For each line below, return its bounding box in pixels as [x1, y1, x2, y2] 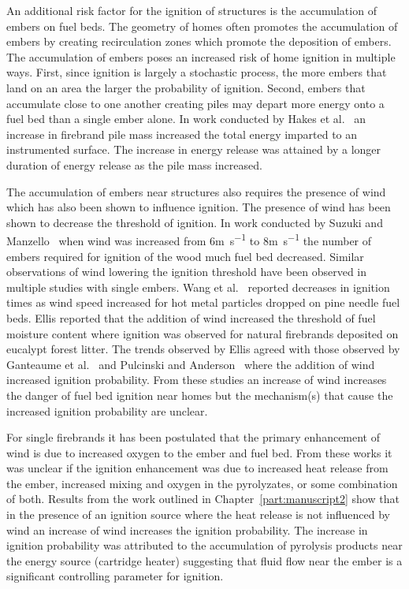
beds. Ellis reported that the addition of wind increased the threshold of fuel [6, 309, 376, 326]
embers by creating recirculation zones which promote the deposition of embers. [6, 33, 392, 50]
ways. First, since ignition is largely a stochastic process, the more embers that [6, 64, 387, 80]
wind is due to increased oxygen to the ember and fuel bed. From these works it [6, 444, 392, 460]
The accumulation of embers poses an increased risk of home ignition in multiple [6, 48, 396, 65]
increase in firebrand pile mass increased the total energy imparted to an [6, 125, 358, 142]
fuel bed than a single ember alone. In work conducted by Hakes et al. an [6, 110, 366, 127]
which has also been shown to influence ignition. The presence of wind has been [6, 199, 391, 215]
